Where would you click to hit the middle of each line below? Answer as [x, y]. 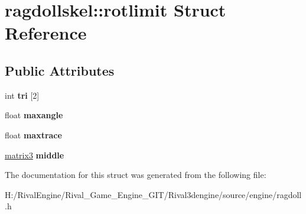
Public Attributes [60, 70]
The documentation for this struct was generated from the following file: [136, 175]
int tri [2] [22, 95]
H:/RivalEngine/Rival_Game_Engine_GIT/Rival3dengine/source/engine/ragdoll [153, 194]
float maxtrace [33, 134]
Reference [46, 33]
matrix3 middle [35, 155]
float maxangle [34, 115]
